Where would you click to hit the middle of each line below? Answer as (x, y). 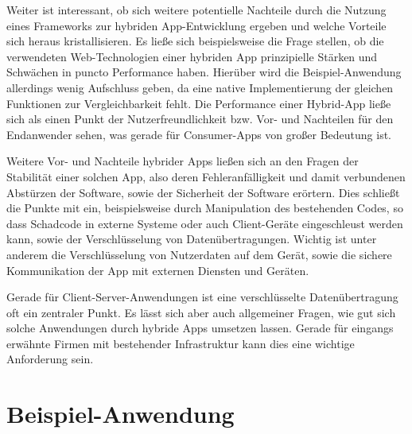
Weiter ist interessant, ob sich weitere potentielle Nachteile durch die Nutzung (196, 10)
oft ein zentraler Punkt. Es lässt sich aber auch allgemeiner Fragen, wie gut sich (201, 312)
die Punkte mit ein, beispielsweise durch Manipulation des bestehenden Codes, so (205, 208)
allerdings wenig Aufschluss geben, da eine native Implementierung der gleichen (200, 87)
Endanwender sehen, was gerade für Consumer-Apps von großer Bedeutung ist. (199, 134)
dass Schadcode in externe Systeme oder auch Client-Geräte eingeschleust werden (205, 223)
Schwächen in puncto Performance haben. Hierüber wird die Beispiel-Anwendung (204, 72)
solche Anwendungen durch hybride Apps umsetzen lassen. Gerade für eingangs (200, 328)
